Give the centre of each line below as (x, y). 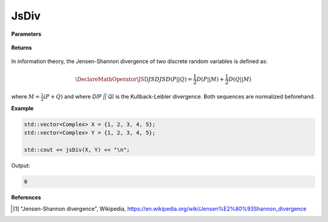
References (26, 198)
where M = (26, 96)
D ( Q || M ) (240, 79)
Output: (21, 166)
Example (22, 109)
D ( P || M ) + (210, 79)
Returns (22, 47)
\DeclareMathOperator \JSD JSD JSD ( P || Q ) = (134, 79)
